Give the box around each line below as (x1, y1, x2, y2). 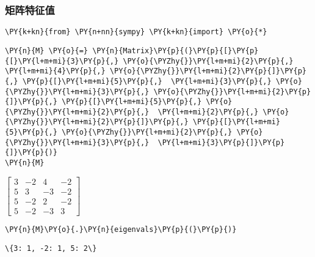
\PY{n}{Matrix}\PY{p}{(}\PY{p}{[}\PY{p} (92, 46, 259, 55)
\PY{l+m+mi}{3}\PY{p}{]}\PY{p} (157, 138, 285, 147)
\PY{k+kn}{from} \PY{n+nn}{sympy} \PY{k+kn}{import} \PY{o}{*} (5, 28, 267, 37)
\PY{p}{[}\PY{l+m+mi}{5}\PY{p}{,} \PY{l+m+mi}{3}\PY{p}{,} (22, 76, 272, 86)
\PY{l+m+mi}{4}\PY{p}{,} (5, 67, 106, 76)
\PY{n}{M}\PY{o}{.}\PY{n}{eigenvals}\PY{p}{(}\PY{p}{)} (5, 225, 237, 234)
